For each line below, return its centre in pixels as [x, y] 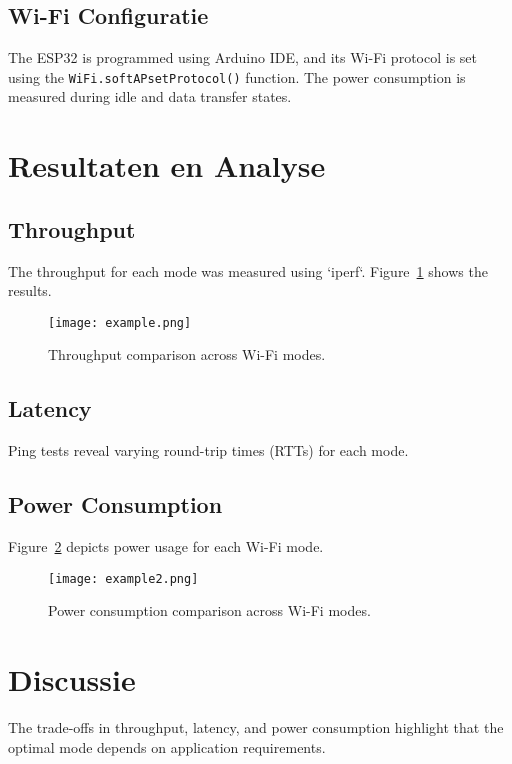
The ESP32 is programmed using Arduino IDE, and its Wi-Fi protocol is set [242, 57]
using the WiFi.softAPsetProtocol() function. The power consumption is [237, 76]
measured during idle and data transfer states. [150, 96]
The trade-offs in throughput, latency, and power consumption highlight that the [256, 727]
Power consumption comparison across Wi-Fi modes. [209, 610]
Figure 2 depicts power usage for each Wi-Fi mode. [166, 546]
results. [30, 290]
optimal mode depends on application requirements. [167, 746]
